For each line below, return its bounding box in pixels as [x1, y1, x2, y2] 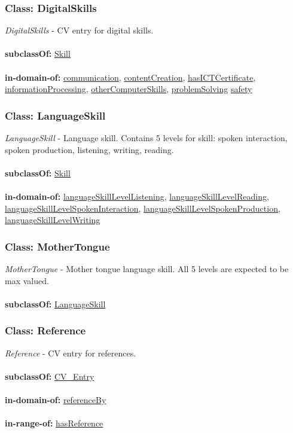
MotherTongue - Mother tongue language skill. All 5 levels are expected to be [5, 262, 289, 275]
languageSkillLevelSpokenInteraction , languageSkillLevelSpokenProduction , [5, 202, 280, 214]
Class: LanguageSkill [5, 108, 106, 123]
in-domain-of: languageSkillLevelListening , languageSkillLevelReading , [5, 190, 269, 202]
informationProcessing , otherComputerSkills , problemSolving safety [5, 83, 252, 95]
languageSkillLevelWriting [5, 214, 100, 226]
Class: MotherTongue [5, 239, 110, 254]
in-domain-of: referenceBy [5, 393, 106, 405]
